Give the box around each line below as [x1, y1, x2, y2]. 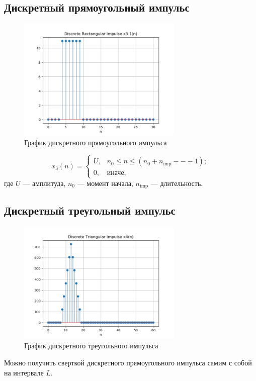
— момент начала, [77, 177, 133, 188]
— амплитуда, [23, 177, 66, 188]
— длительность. [150, 177, 203, 188]
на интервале [4, 367, 44, 377]
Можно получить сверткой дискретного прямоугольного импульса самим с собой [4, 357, 252, 367]
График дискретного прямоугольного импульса [24, 137, 167, 148]
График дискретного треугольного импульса [24, 340, 158, 351]
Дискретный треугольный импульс [4, 203, 176, 218]
